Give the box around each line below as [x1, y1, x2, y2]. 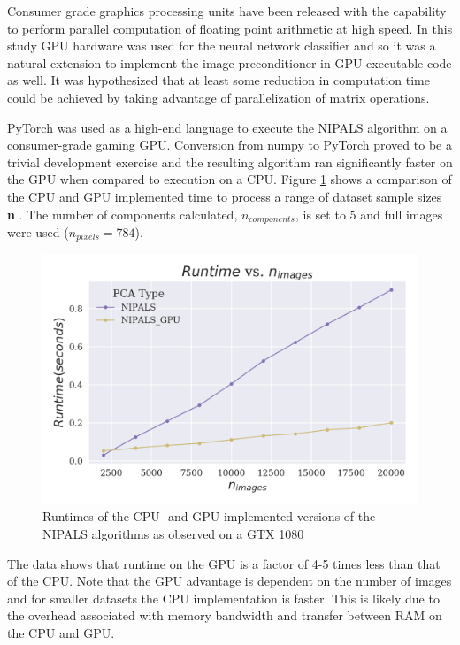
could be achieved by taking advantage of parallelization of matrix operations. [7, 88, 430, 106]
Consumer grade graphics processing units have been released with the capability [7, 2, 447, 19]
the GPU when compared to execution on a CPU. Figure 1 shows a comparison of [7, 170, 452, 188]
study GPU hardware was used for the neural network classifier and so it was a [7, 36, 436, 55]
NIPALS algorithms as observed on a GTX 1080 [42, 525, 304, 543]
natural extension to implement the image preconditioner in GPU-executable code [7, 53, 452, 72]
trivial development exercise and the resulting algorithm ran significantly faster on [7, 152, 453, 171]
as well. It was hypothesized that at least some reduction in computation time [7, 71, 430, 89]
